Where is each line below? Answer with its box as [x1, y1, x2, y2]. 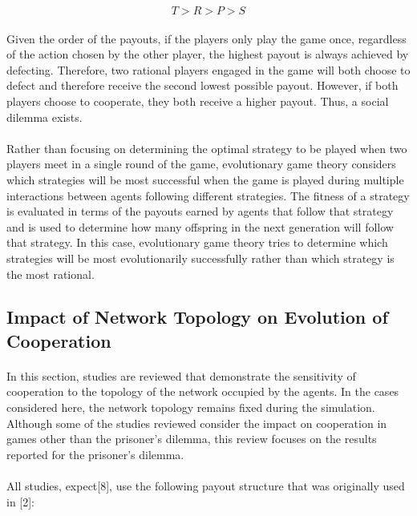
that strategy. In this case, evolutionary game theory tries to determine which [6, 234, 388, 251]
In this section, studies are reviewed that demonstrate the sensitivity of [6, 367, 356, 384]
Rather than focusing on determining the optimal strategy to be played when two [6, 139, 407, 156]
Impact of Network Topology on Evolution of [6, 304, 388, 329]
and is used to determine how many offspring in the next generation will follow [6, 218, 394, 235]
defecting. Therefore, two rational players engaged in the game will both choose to [6, 61, 411, 78]
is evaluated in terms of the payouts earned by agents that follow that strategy [6, 203, 394, 220]
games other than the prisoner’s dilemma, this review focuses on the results [6, 430, 377, 447]
